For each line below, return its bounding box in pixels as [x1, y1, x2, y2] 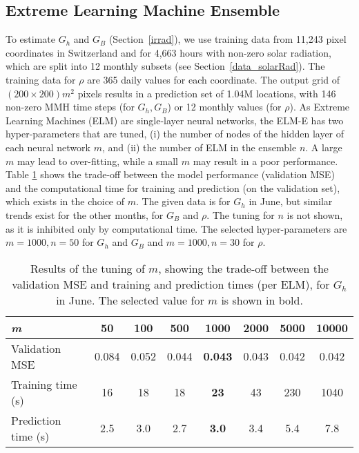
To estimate [6, 32, 56, 46]
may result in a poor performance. [193, 153, 338, 168]
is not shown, [287, 207, 343, 222]
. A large [305, 139, 342, 154]
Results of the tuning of [30, 260, 145, 276]
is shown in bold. [221, 291, 303, 308]
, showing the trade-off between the [158, 260, 329, 276]
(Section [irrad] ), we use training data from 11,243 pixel [108, 32, 347, 46]
